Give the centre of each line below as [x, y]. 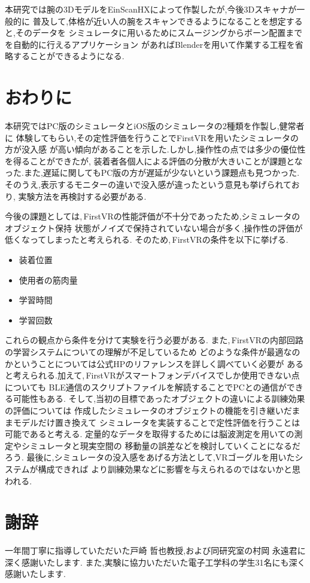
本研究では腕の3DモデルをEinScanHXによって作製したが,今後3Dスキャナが [151, 9]
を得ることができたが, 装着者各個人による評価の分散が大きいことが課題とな [154, 161]
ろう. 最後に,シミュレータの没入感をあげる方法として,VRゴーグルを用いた [150, 457]
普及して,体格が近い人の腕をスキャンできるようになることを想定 [159, 21]
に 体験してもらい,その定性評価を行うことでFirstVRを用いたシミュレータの [152, 137]
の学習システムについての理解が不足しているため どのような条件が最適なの [153, 352]
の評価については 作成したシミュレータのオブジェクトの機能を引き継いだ [148, 410]
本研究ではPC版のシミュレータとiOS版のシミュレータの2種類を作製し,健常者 [155, 126]
